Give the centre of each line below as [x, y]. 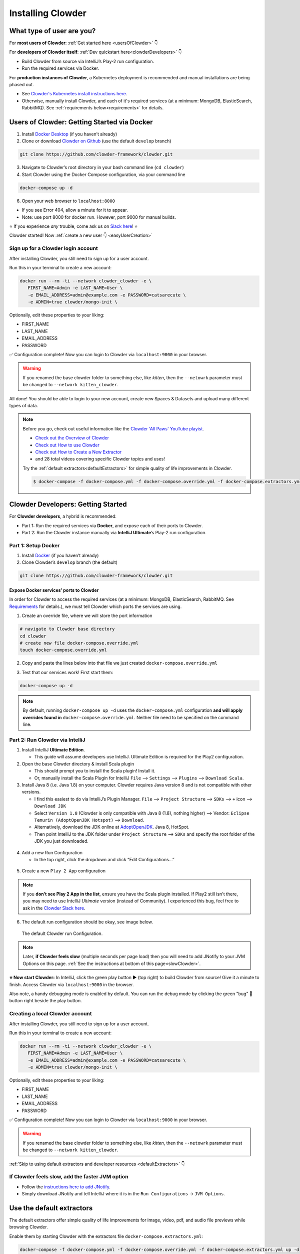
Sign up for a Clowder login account [54, 248]
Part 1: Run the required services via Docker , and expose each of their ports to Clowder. [112, 525]
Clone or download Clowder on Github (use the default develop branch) [96, 141]
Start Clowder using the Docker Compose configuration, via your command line [103, 174]
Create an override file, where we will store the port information [87, 616]
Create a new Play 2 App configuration [64, 871]
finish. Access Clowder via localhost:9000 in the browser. [72, 984]
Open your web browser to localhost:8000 [68, 201]
